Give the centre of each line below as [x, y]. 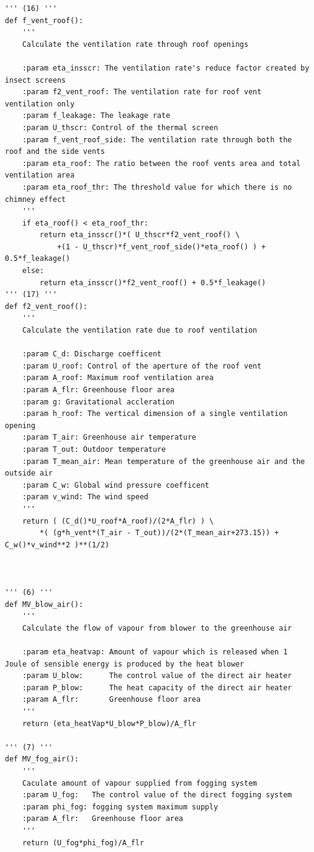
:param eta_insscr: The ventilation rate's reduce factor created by [166, 68]
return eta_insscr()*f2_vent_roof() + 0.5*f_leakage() [153, 282]
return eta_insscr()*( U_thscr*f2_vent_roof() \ [140, 235]
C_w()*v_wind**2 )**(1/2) [57, 545]
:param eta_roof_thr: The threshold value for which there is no [157, 187]
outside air [29, 473]
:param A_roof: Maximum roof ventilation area [118, 378]
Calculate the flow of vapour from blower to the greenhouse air [157, 628]
